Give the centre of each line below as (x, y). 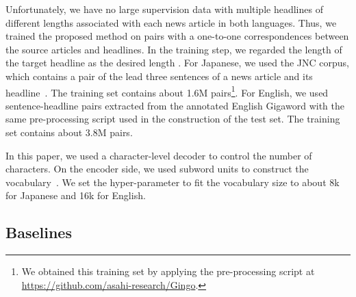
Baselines (39, 232)
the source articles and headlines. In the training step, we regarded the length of (174, 49)
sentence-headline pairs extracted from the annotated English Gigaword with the (175, 105)
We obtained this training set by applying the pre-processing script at (168, 271)
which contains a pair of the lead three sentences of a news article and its (159, 76)
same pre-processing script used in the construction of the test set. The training (173, 119)
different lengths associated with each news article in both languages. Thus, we (171, 22)
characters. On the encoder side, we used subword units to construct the (157, 169)
